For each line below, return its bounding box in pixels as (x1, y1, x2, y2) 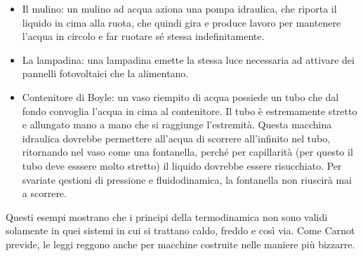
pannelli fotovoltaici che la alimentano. (22, 66, 189, 81)
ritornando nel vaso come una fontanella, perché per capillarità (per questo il (22, 144, 353, 159)
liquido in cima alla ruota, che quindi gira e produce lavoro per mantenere (22, 15, 341, 29)
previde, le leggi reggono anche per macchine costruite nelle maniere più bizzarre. (6, 236, 355, 251)
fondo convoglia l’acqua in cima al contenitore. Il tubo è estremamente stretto (22, 103, 357, 118)
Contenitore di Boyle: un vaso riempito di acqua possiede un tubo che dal (22, 89, 339, 104)
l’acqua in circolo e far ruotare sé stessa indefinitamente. (22, 29, 265, 43)
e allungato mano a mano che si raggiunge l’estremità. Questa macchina (22, 117, 332, 132)
